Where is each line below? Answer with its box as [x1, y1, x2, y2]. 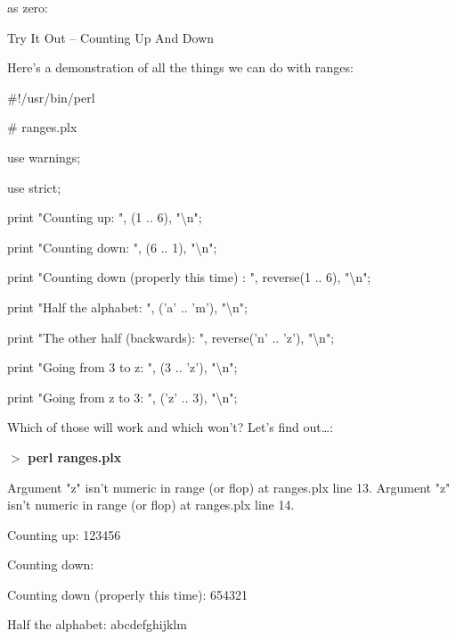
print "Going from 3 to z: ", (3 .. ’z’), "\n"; [7, 358, 238, 377]
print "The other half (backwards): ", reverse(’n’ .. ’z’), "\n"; [7, 328, 335, 346]
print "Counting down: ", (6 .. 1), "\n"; [7, 237, 217, 256]
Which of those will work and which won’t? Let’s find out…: [7, 418, 334, 436]
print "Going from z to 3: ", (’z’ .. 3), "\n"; [7, 387, 238, 406]
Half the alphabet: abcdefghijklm [7, 615, 187, 634]
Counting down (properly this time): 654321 [7, 585, 248, 603]
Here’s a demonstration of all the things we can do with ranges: [7, 58, 354, 77]
